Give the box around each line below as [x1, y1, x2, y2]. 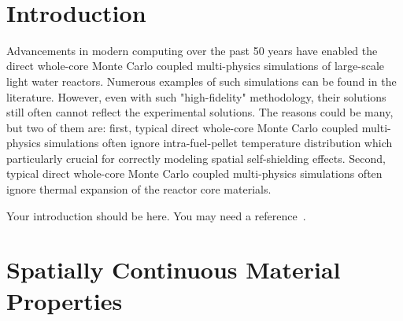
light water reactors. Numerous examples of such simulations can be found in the [6, 72, 397, 89]
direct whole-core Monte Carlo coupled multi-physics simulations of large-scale [6, 57, 385, 74]
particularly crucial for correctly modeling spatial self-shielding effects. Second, [6, 149, 386, 166]
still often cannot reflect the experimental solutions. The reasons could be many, [6, 104, 394, 120]
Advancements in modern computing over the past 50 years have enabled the [6, 42, 378, 58]
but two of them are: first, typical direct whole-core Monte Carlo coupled [6, 119, 359, 135]
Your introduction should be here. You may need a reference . [6, 207, 306, 223]
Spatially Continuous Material [6, 253, 341, 286]
